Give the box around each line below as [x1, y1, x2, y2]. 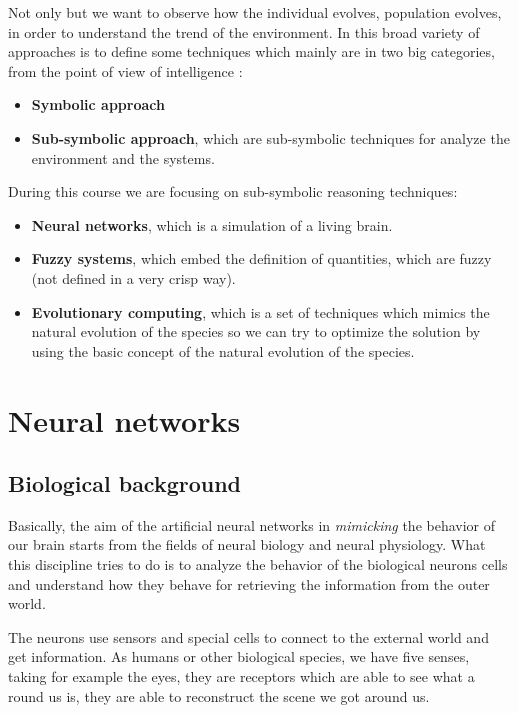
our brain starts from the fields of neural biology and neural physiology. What [8, 534, 486, 555]
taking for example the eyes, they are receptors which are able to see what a [8, 666, 475, 687]
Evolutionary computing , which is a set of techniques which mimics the [31, 301, 490, 322]
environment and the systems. [31, 147, 215, 168]
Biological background [8, 468, 242, 499]
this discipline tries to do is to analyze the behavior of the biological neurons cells [8, 554, 508, 575]
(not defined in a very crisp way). [31, 267, 236, 288]
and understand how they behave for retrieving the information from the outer [8, 573, 490, 594]
